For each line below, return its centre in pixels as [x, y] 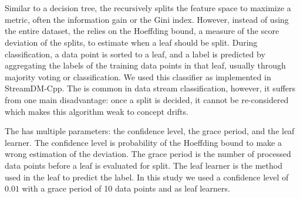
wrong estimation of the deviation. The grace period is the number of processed [148, 154]
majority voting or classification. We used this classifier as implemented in [138, 76]
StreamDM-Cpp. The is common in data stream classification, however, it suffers [150, 88]
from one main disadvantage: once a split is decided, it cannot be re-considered [147, 99]
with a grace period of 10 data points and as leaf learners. [126, 188]
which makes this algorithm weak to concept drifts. [97, 111]
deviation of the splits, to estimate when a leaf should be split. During [131, 42]
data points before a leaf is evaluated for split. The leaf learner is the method [144, 165]
